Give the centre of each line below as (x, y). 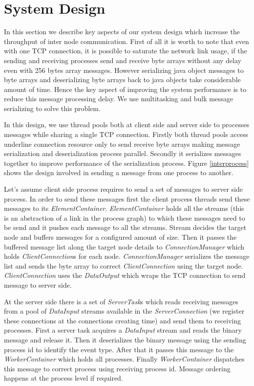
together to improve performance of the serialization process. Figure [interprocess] (127, 163)
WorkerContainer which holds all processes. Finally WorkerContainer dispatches (124, 359)
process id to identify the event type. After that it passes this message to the (119, 349)
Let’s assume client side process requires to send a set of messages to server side (123, 189)
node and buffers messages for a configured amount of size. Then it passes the (120, 237)
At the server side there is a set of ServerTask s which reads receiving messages (121, 301)
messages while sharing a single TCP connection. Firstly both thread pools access (126, 134)
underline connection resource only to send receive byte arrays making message (122, 144)
